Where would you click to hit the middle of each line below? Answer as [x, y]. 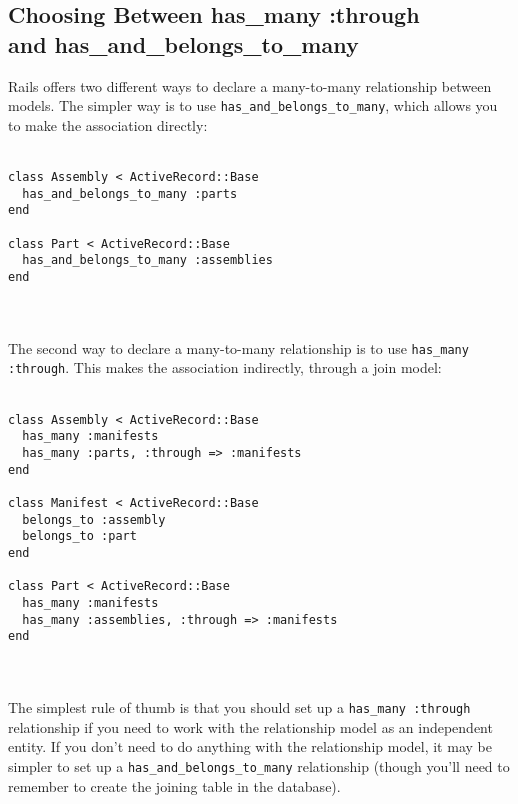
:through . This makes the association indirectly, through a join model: [225, 367]
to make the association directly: [108, 124]
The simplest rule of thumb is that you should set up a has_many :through [239, 707]
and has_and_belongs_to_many [183, 43]
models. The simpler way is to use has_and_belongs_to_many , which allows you [253, 105]
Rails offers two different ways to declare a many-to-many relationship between [250, 85]
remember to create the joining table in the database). [174, 785]
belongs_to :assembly [94, 519]
